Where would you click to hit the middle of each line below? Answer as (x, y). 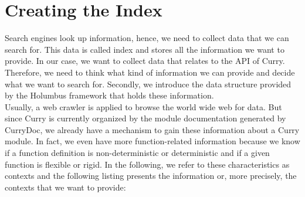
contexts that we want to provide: (65, 187)
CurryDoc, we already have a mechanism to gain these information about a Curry (152, 129)
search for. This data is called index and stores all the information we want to (145, 49)
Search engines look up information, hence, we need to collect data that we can (147, 38)
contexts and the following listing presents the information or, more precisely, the (151, 176)
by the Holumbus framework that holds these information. (109, 95)
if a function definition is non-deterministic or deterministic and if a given (137, 153)
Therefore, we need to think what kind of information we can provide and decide (150, 72)
